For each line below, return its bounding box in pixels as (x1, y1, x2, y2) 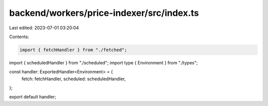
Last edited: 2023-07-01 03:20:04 (9, 25, 79, 31)
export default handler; (9, 94, 57, 100)
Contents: (9, 34, 29, 40)
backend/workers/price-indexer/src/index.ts (9, 7, 200, 18)
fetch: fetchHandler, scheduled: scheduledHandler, (21, 76, 126, 82)
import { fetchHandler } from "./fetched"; (19, 47, 128, 53)
